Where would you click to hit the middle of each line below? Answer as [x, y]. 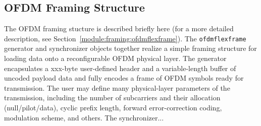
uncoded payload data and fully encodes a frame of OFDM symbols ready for [124, 78]
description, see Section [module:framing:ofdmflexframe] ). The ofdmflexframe [125, 38]
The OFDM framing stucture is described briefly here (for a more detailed [119, 28]
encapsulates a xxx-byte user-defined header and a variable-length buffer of [120, 68]
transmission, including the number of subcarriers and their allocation [112, 98]
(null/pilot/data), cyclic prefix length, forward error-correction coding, [113, 108]
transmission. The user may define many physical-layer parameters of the [117, 87]
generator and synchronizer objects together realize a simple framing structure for [130, 48]
